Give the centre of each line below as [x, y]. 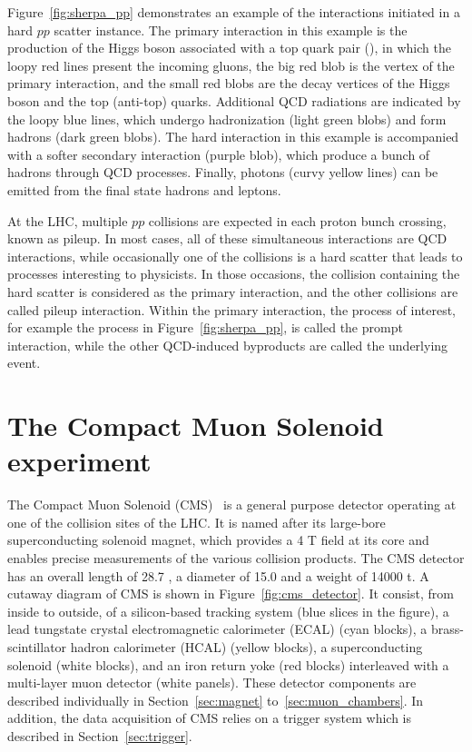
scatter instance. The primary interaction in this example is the [231, 30]
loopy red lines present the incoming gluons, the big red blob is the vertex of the [231, 65]
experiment [79, 461]
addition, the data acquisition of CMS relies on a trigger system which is [210, 718]
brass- [447, 629]
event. [24, 363]
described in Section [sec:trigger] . [100, 735]
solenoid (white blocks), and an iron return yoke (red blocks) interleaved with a [228, 664]
